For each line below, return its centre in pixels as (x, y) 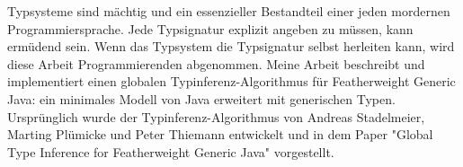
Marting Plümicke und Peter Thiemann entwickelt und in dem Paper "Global (220, 134)
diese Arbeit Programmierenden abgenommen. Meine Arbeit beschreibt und (216, 63)
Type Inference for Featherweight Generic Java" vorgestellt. (171, 151)
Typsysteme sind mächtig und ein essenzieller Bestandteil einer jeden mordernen (229, 11)
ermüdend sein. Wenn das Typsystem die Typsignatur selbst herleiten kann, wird (231, 46)
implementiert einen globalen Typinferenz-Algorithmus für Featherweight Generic (231, 81)
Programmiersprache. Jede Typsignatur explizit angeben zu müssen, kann (210, 28)
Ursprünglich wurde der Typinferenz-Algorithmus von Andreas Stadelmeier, (216, 116)
